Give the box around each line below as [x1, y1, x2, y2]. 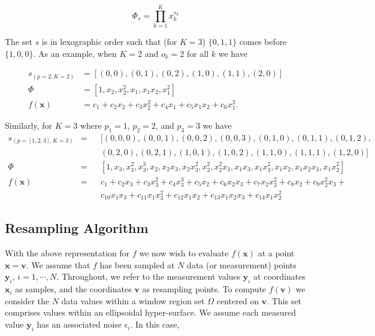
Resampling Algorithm [5, 219, 149, 237]
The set [5, 35, 32, 48]
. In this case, [130, 318, 180, 331]
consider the [5, 294, 50, 307]
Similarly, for [5, 119, 53, 132]
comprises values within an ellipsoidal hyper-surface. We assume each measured [5, 306, 297, 319]
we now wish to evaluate [139, 247, 229, 259]
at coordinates [253, 270, 306, 283]
